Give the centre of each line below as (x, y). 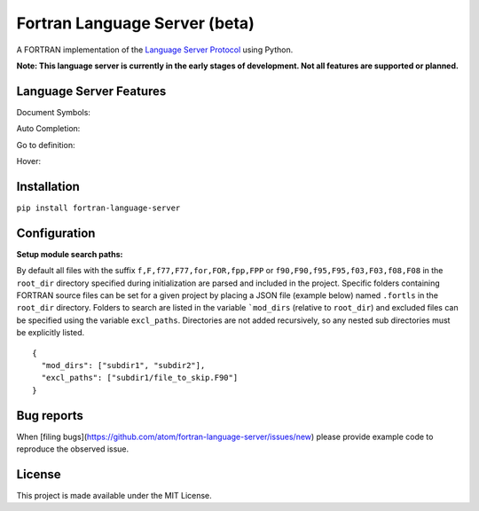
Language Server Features (91, 91)
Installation (48, 186)
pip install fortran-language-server (98, 208)
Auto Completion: (48, 129)
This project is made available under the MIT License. (114, 495)
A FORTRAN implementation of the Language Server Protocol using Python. (155, 50)
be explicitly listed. (51, 333)
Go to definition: (46, 145)
